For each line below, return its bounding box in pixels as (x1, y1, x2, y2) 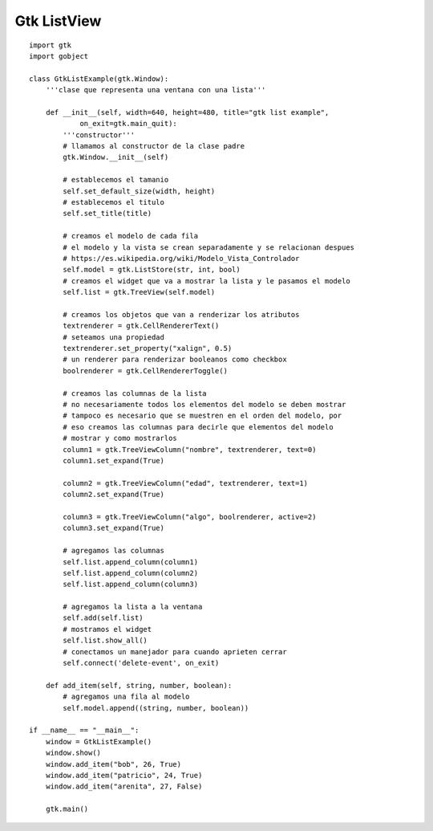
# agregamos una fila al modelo (63, 692, 190, 702)
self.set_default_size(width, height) (63, 186, 216, 196)
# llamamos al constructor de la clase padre (63, 141, 245, 151)
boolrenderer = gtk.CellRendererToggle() (63, 366, 229, 375)
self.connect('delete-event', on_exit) (63, 658, 220, 668)
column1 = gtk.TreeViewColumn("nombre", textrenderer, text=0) (63, 445, 317, 454)
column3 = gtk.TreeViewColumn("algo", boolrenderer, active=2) (63, 512, 317, 521)
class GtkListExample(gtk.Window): (29, 74, 169, 84)
